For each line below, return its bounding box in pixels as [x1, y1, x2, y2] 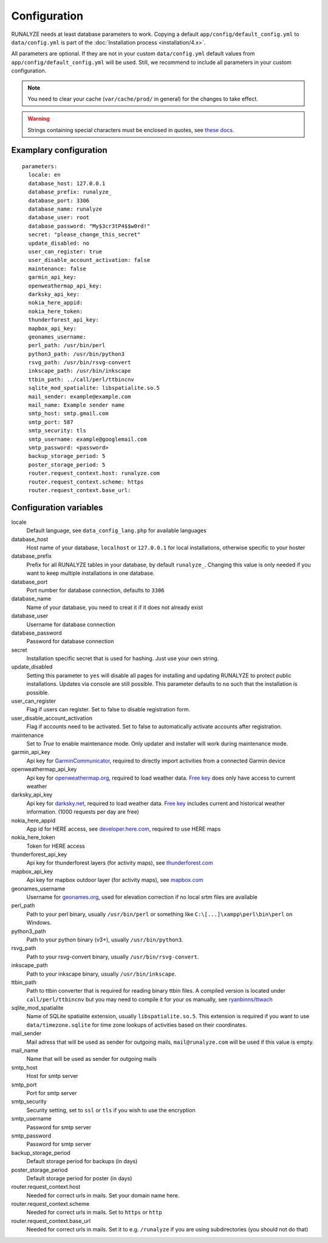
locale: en [28, 171, 61, 178]
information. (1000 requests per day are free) [26, 808, 140, 815]
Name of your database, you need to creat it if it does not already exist [26, 604, 203, 611]
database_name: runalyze [28, 206, 103, 213]
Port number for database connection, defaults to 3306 [26, 586, 165, 594]
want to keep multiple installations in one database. [26, 569, 155, 577]
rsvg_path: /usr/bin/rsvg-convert [28, 359, 131, 366]
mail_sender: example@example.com [28, 393, 131, 400]
